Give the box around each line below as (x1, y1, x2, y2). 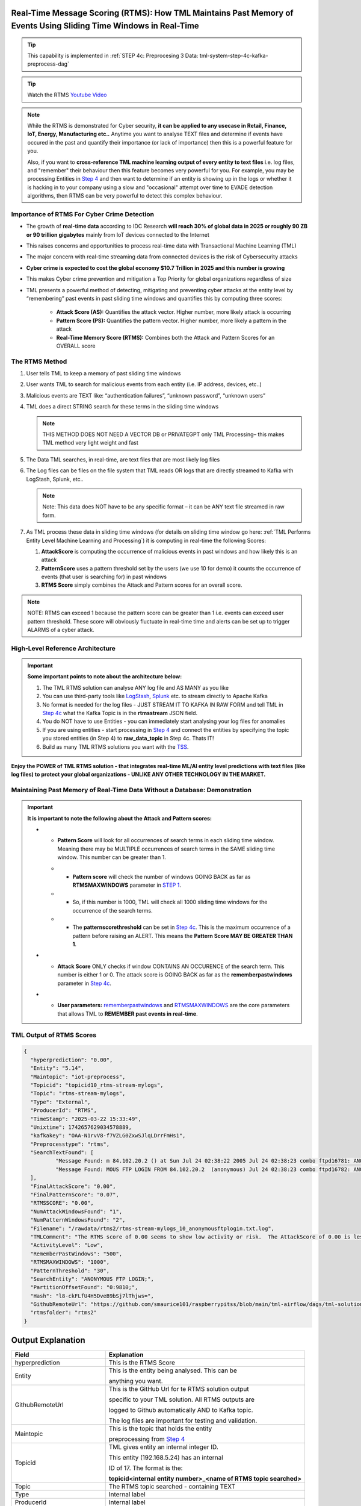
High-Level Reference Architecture (11, 644, 116, 652)
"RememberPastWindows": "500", (30, 1250, 123, 1257)
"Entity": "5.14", (30, 1065, 84, 1072)
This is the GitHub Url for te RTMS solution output (108, 1385, 249, 1393)
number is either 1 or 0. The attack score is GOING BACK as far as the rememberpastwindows (57, 971, 292, 978)
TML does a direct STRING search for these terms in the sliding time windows (26, 403, 219, 410)
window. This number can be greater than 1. (57, 854, 167, 861)
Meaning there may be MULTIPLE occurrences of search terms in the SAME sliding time (57, 845, 276, 852)
